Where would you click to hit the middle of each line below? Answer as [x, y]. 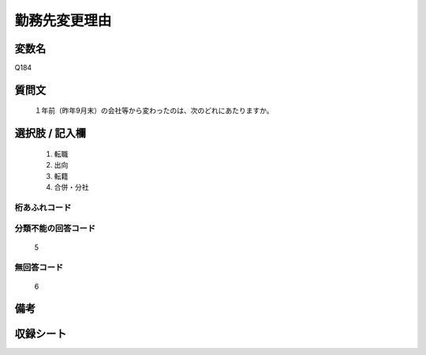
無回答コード [39, 267]
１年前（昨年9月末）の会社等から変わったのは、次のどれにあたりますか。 [154, 111]
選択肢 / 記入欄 [50, 133]
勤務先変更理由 [63, 21]
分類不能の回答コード [55, 228]
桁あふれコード [43, 207]
